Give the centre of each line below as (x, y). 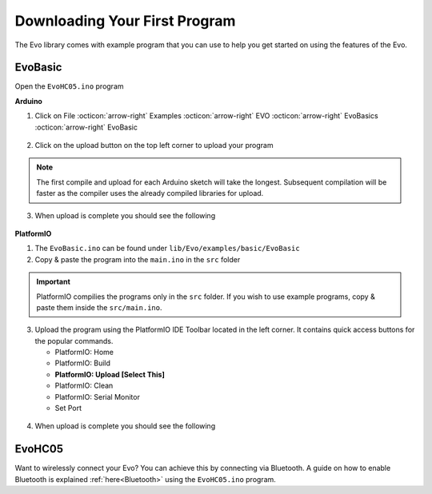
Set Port (68, 408)
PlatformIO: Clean (84, 386)
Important (54, 282)
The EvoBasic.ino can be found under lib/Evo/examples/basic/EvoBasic (167, 249)
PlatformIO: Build (83, 363)
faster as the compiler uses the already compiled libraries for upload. (150, 193)
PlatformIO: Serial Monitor (97, 396)
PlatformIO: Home (84, 353)
